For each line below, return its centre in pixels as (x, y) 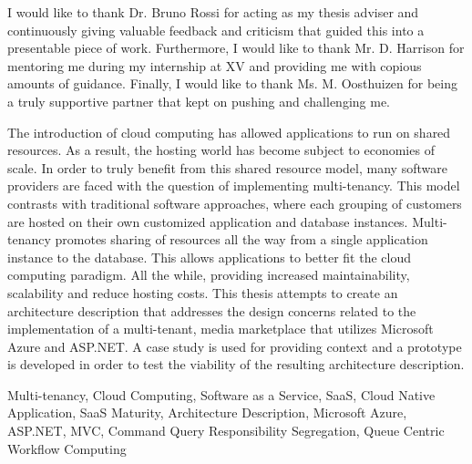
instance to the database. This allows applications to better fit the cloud (209, 257)
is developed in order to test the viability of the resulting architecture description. (236, 364)
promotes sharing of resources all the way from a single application (241, 239)
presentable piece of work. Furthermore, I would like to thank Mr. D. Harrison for (236, 48)
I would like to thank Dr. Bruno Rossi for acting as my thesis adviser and (213, 12)
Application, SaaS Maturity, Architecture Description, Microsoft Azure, (207, 412)
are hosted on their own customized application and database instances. (208, 221)
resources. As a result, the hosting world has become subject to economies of (221, 150)
